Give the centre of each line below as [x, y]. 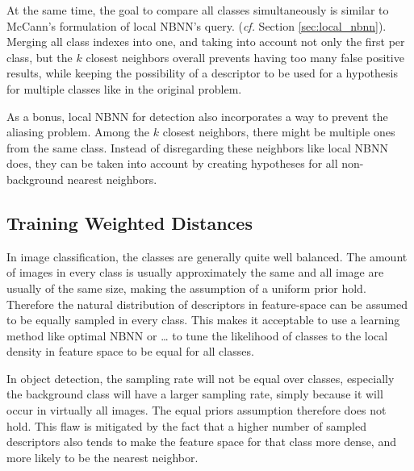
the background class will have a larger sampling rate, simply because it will [195, 394]
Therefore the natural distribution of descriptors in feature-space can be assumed [207, 304]
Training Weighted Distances [130, 222]
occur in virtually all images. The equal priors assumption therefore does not [197, 410]
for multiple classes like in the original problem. [124, 88]
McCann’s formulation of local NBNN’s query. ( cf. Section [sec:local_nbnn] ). [197, 25]
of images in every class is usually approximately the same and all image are [195, 272]
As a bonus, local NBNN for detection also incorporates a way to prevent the [197, 116]
